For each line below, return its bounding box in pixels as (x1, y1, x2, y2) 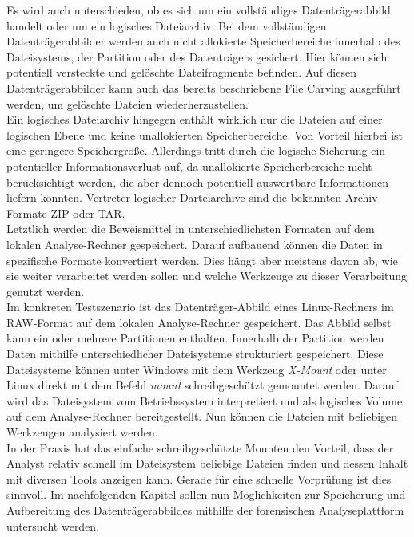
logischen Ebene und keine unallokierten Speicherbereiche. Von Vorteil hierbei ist (6, 126, 404, 143)
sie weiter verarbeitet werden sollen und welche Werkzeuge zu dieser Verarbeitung (6, 267, 408, 284)
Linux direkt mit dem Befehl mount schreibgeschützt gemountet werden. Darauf (6, 377, 398, 393)
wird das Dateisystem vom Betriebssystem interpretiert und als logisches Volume (6, 392, 403, 409)
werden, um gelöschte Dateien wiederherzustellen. (6, 95, 249, 112)
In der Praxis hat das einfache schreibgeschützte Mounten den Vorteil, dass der (6, 439, 394, 456)
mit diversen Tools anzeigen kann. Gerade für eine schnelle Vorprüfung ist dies (6, 470, 392, 487)
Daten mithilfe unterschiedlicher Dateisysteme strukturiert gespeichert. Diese (6, 345, 384, 362)
